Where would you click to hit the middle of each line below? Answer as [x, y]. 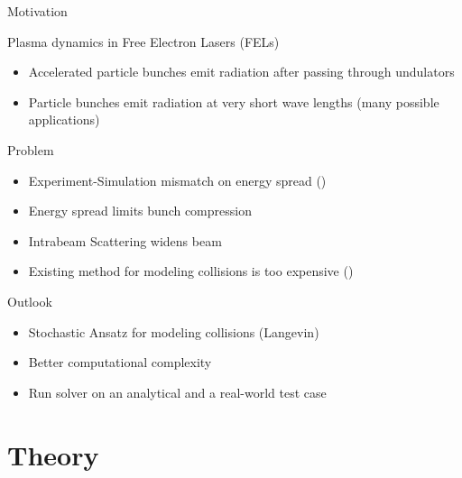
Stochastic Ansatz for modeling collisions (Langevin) [174, 331]
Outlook [30, 301]
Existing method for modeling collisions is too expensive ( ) [191, 271]
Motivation [37, 11]
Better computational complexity [120, 362]
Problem [31, 149]
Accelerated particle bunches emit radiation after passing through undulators [241, 72]
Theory [53, 454]
